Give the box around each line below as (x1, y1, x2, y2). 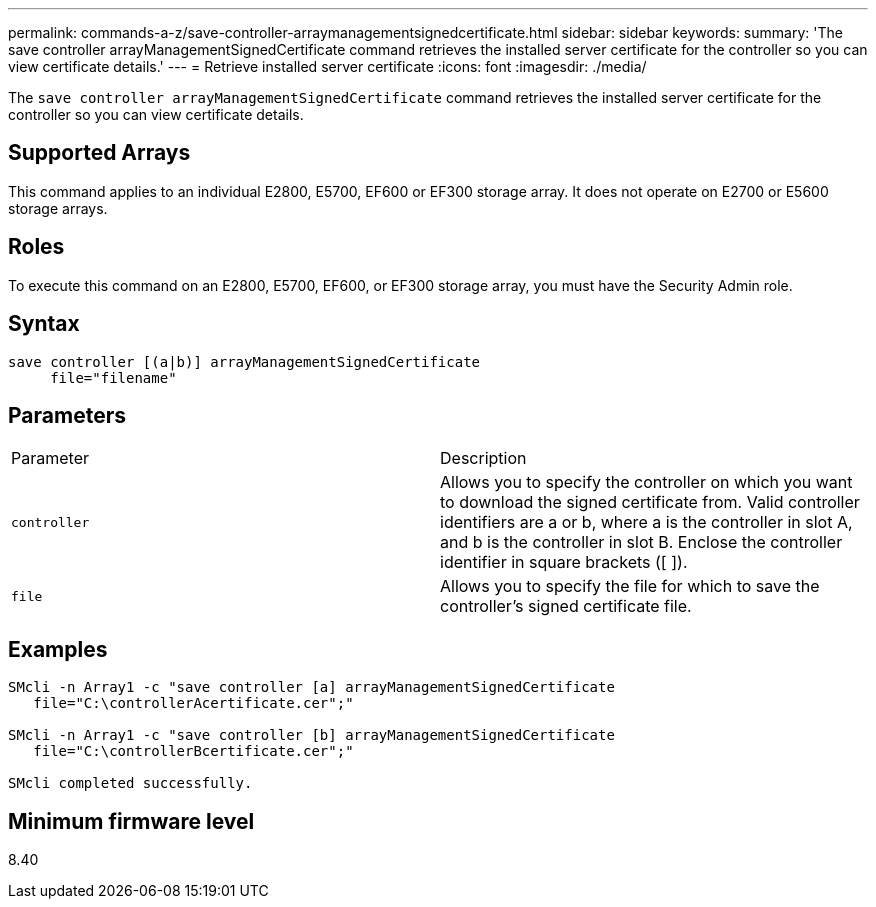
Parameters (8, 402, 126, 428)
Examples (8, 636, 108, 662)
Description (440, 448, 527, 469)
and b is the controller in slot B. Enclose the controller (440, 532, 843, 553)
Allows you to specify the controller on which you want (440, 472, 853, 493)
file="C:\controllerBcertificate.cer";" (33, 743, 354, 760)
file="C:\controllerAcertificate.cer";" (33, 695, 354, 712)
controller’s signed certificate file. (440, 596, 692, 617)
